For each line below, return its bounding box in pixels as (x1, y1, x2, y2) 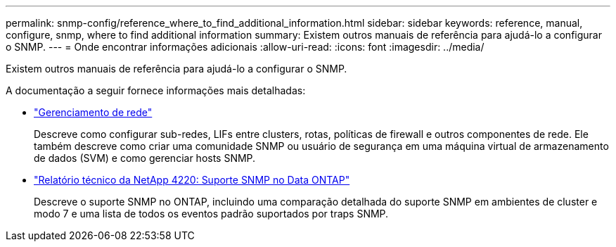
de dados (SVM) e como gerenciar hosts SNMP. (34, 152, 256, 164)
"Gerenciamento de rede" (34, 106, 153, 118)
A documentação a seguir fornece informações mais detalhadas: (6, 84, 306, 96)
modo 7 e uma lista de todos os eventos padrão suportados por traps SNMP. (34, 208, 389, 220)
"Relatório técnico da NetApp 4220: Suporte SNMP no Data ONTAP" (34, 174, 350, 186)
